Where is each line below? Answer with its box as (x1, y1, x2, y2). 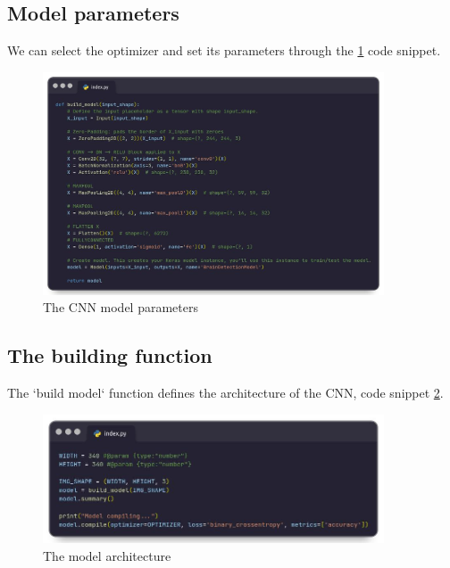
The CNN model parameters (43, 298, 198, 317)
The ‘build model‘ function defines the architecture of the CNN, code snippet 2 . (7, 383, 444, 402)
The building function (7, 342, 212, 369)
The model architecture (43, 546, 171, 564)
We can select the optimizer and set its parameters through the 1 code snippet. (7, 41, 441, 60)
